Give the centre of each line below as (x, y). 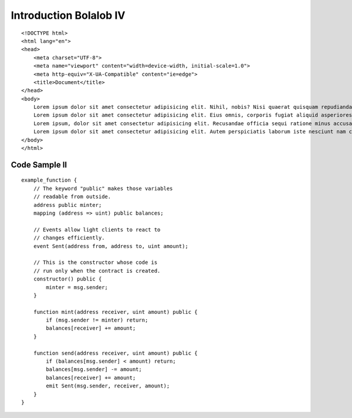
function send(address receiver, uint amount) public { (115, 353)
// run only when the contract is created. (97, 271)
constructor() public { (67, 279)
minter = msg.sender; (77, 287)
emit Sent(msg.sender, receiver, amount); (108, 386)
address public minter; (67, 205)
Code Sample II (39, 165)
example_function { (49, 180)
